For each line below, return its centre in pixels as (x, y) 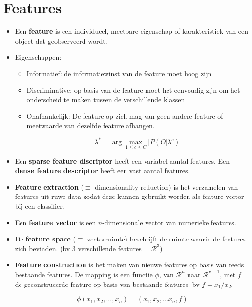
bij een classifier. (40, 206)
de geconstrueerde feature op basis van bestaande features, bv (107, 284)
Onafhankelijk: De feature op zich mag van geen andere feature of (125, 116)
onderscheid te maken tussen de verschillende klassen (106, 99)
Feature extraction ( (49, 186)
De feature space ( (45, 239)
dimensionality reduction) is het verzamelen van (167, 186)
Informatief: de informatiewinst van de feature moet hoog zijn (119, 73)
